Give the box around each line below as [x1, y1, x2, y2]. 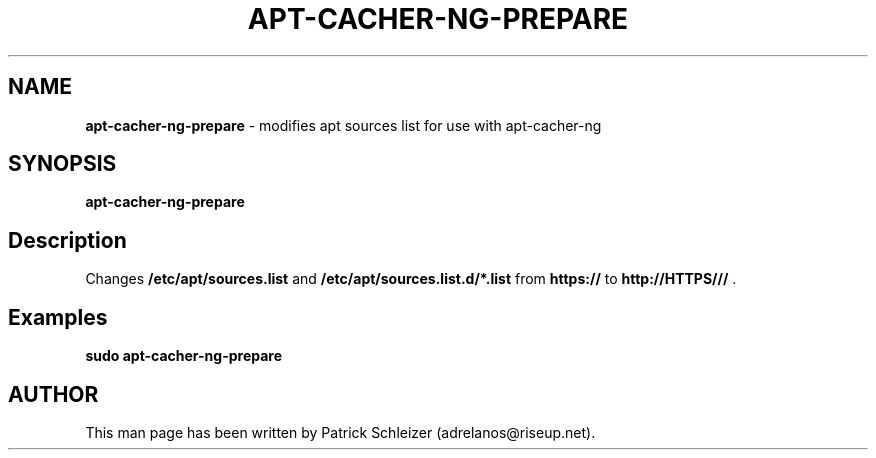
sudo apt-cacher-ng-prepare [85, 347, 283, 365]
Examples [8, 304, 108, 330]
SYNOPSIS [8, 151, 117, 177]
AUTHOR [8, 381, 99, 407]
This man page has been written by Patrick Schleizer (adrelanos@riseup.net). [85, 423, 596, 441]
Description [8, 227, 127, 253]
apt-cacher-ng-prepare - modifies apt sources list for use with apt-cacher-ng [85, 116, 602, 134]
